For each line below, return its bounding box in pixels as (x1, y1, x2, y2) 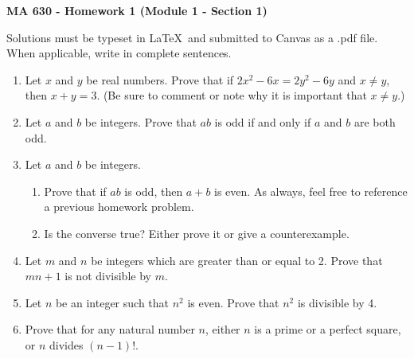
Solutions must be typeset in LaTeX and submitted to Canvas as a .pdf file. (6, 29, 378, 45)
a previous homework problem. (44, 198, 194, 215)
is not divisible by (64, 267, 151, 284)
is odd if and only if (214, 113, 311, 130)
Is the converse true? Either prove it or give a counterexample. (44, 224, 350, 241)
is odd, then (124, 182, 183, 199)
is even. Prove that (187, 294, 279, 310)
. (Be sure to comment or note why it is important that (96, 87, 367, 103)
